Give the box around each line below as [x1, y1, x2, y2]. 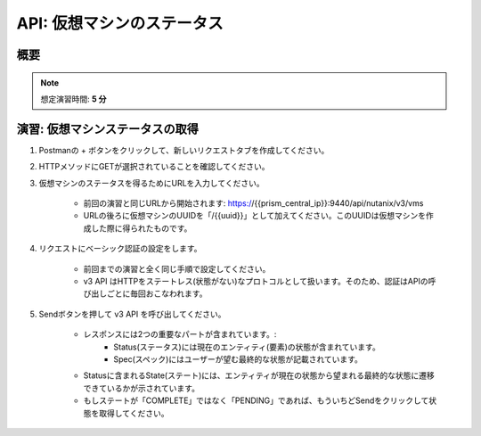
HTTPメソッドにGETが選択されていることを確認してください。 [38, 161, 271, 172]
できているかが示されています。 [83, 383, 200, 393]
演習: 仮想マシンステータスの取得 [16, 121, 200, 136]
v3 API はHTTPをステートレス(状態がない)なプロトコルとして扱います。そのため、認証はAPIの [83, 276, 428, 286]
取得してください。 [98, 407, 169, 418]
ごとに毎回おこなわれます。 [106, 288, 208, 299]
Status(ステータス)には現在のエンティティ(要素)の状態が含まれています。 [113, 341, 380, 352]
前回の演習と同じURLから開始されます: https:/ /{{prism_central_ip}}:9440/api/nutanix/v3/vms [83, 198, 424, 209]
